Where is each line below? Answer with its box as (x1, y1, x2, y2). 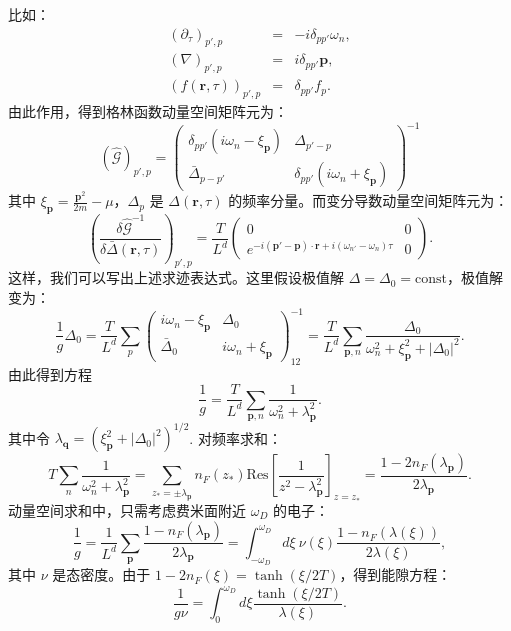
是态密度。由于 (52, 564, 151, 585)
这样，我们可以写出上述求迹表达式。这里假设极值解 (8, 267, 344, 288)
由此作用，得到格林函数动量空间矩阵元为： (8, 101, 288, 122)
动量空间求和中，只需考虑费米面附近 (8, 499, 246, 520)
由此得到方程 (8, 363, 92, 384)
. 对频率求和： (189, 427, 282, 448)
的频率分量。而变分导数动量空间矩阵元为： (228, 190, 509, 211)
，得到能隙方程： (339, 564, 452, 585)
